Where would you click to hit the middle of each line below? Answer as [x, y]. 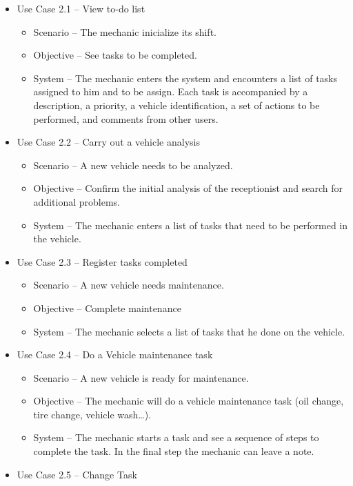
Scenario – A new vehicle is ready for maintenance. [141, 377]
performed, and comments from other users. [126, 118]
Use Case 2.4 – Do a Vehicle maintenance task [115, 354]
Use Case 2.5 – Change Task [77, 474]
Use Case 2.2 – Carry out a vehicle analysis [108, 142]
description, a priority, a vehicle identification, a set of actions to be [176, 105]
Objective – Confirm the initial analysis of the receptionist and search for [188, 188]
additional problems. [77, 201]
